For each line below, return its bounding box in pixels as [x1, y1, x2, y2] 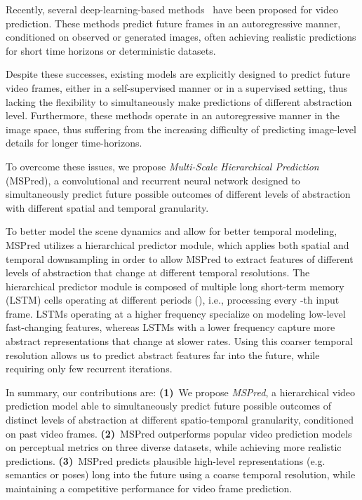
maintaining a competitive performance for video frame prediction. [6, 481, 293, 495]
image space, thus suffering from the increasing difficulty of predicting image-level [6, 121, 356, 136]
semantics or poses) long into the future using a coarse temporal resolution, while [6, 467, 356, 482]
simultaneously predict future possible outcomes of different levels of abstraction [6, 187, 351, 201]
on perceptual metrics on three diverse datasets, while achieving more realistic [6, 440, 342, 454]
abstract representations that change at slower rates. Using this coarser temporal [6, 334, 353, 349]
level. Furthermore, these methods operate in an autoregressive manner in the [6, 108, 340, 123]
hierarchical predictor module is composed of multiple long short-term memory [6, 278, 344, 293]
